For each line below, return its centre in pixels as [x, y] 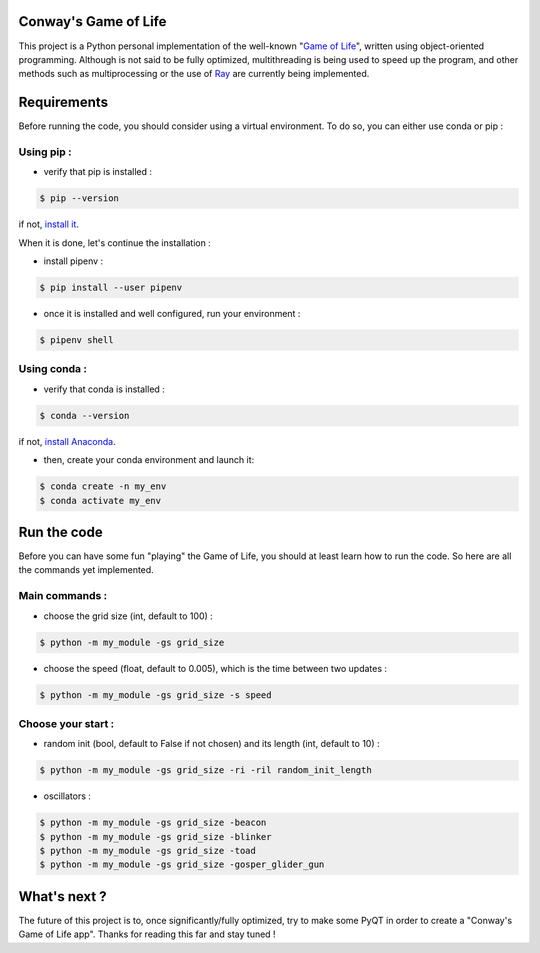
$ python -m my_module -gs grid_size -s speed [155, 694]
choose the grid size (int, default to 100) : [128, 616]
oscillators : [67, 796]
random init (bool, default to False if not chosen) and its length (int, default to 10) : [211, 744]
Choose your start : [66, 723]
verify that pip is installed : [98, 172]
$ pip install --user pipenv [111, 288]
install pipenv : [73, 261]
